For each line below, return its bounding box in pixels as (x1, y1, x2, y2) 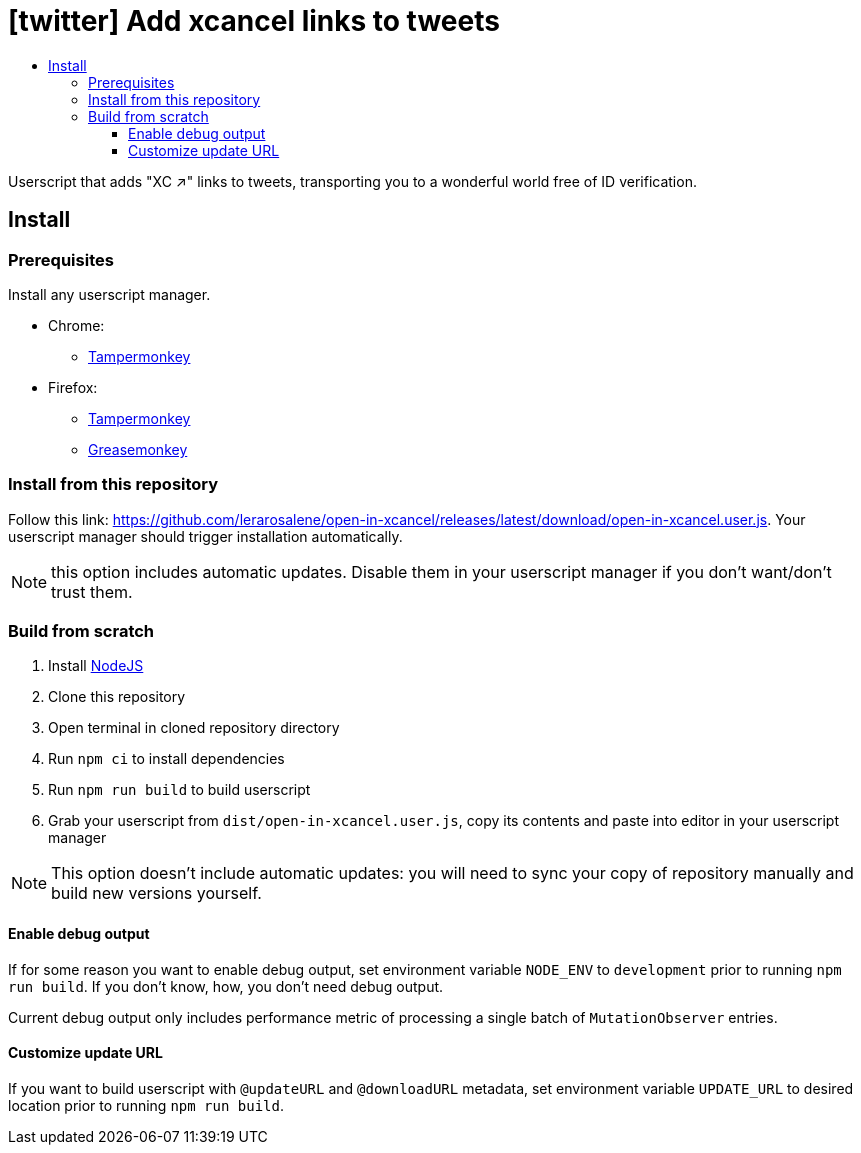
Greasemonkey (88, 440, 188, 458)
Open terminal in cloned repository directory (48, 719, 340, 737)
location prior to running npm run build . (8, 1096, 285, 1114)
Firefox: (48, 378, 98, 396)
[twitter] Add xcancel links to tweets (8, 4, 500, 38)
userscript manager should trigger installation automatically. (8, 527, 403, 545)
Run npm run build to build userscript (48, 781, 311, 799)
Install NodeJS (48, 657, 144, 675)
